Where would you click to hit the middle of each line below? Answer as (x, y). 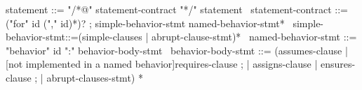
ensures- (338, 64)
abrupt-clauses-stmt (89, 77)
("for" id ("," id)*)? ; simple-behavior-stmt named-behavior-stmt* (145, 23)
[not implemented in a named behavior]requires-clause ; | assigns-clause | (162, 64)
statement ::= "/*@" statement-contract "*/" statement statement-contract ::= (177, 9)
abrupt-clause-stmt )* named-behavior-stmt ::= (254, 37)
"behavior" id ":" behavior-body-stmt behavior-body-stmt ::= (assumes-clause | (177, 50)
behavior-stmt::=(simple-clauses (74, 37)
